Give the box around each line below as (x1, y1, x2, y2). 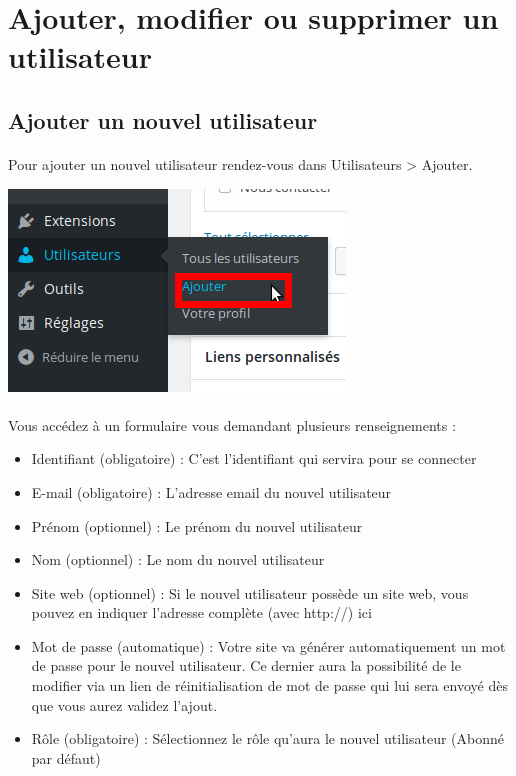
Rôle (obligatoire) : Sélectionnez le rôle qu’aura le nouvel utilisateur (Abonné (31, 728, 504, 749)
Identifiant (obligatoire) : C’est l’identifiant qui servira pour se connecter (31, 448, 477, 469)
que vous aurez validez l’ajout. (31, 694, 218, 715)
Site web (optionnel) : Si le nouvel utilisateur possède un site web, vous (31, 582, 469, 603)
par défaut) (31, 747, 101, 768)
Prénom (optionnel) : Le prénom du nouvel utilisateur (31, 515, 363, 536)
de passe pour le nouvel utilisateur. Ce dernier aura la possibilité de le (31, 655, 461, 676)
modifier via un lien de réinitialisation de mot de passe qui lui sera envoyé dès (31, 675, 508, 696)
